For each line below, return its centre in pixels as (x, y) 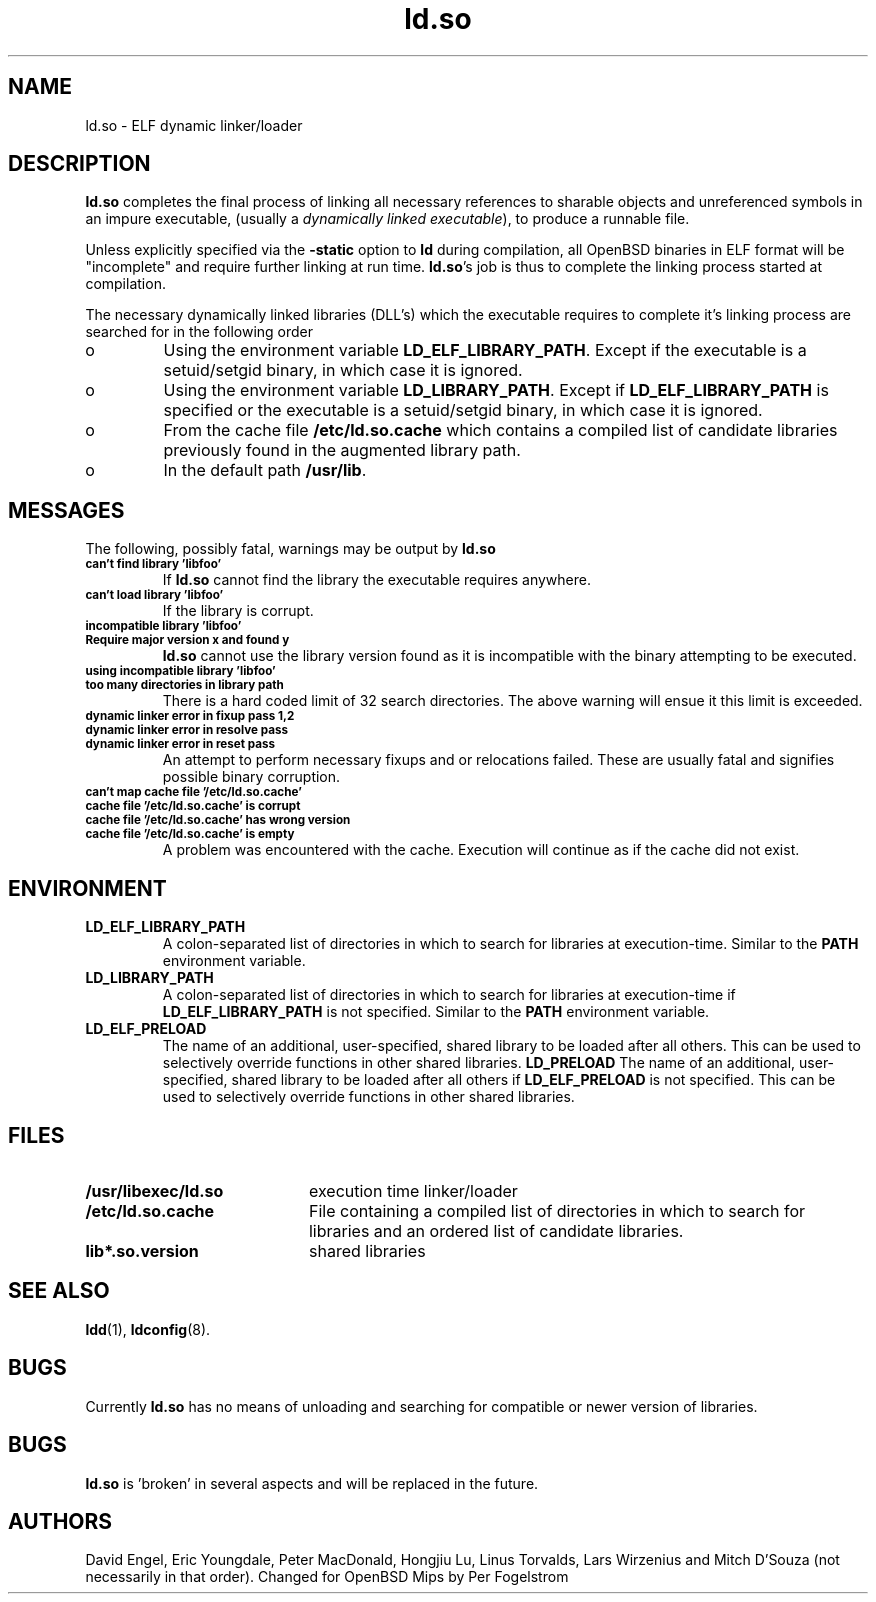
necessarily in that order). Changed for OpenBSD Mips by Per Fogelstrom (327, 1577)
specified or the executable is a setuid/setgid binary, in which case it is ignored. (463, 410)
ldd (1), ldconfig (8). (148, 1329)
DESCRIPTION (79, 164)
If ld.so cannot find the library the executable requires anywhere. (376, 580)
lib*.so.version (142, 1250)
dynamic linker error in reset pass (180, 744)
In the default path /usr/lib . (265, 470)
